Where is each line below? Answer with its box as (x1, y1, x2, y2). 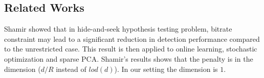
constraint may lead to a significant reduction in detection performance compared (4, 33, 260, 44)
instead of (56, 63, 86, 74)
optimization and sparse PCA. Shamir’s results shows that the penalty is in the (4, 53, 253, 64)
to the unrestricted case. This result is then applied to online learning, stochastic (4, 43, 257, 54)
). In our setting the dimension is (114, 63, 218, 74)
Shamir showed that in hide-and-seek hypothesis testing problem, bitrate (4, 23, 232, 34)
